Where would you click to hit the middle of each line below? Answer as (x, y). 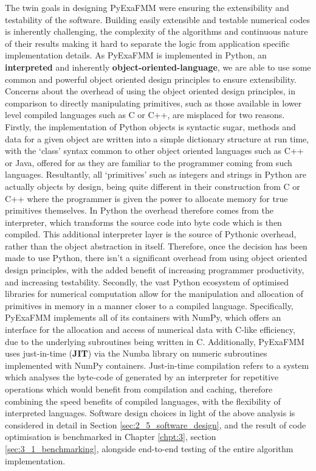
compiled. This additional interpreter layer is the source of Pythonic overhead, (151, 234)
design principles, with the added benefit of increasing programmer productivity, (155, 270)
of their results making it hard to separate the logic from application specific (147, 43)
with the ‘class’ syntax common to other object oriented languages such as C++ (154, 151)
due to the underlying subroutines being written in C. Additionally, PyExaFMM (155, 341)
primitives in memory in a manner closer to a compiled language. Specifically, (149, 305)
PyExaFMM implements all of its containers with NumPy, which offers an (143, 317)
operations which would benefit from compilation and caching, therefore (139, 389)
